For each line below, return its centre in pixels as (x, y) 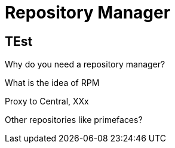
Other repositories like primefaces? (74, 120)
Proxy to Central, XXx (47, 101)
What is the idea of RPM (52, 83)
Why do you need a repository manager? (85, 64)
